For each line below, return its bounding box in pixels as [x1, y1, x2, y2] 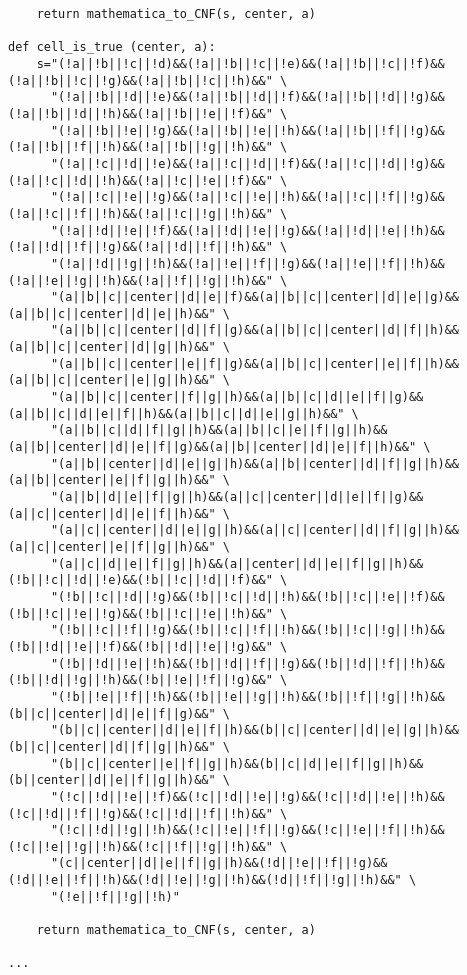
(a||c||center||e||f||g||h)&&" [8, 540, 216, 554]
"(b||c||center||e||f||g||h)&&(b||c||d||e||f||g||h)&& [50, 756, 424, 771]
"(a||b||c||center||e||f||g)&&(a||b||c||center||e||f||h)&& [50, 356, 460, 371]
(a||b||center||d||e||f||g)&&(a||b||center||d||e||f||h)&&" [8, 440, 417, 455]
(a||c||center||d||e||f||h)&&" [8, 506, 216, 521]
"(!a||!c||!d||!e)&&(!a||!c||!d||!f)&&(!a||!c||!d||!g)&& [50, 156, 445, 171]
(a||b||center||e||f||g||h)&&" [8, 473, 216, 488]
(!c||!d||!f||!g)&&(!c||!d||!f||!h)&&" [8, 806, 273, 821]
